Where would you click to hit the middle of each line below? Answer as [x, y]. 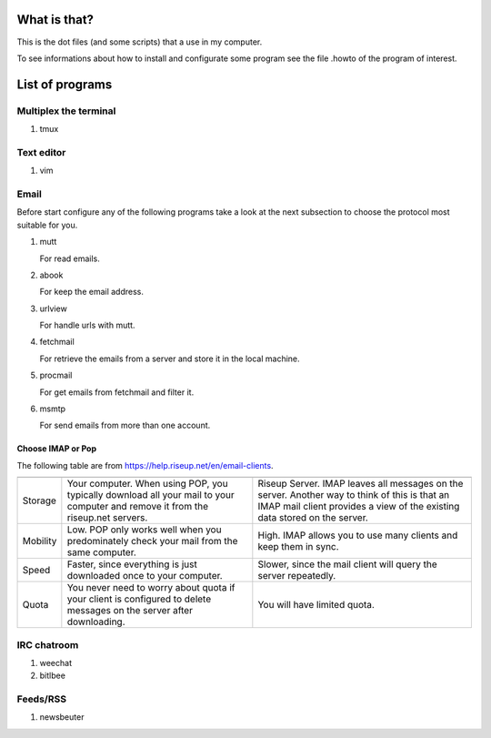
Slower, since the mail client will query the [347, 564]
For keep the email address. [92, 292]
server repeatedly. [297, 576]
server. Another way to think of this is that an [354, 495]
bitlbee [52, 676]
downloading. [96, 622]
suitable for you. [47, 225]
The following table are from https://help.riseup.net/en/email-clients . [145, 465]
